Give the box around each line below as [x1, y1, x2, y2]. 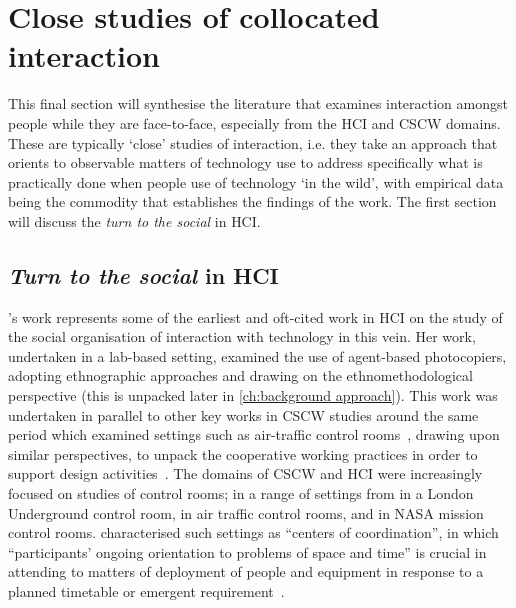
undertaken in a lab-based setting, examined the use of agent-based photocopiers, [8, 345, 507, 366]
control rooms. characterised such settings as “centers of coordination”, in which [8, 522, 499, 543]
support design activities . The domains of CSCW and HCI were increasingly [8, 463, 483, 484]
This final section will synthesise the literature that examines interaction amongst [8, 93, 508, 114]
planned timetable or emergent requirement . [8, 580, 285, 601]
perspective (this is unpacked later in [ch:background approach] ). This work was [8, 385, 498, 406]
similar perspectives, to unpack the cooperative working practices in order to [8, 443, 478, 464]
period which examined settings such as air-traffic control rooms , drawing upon [8, 424, 500, 445]
